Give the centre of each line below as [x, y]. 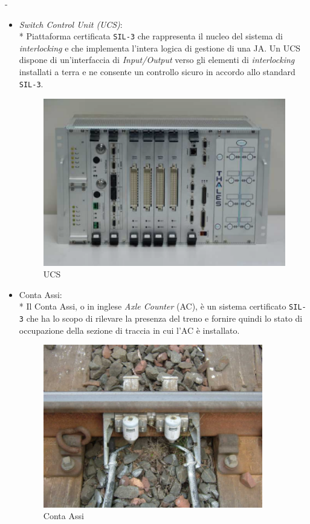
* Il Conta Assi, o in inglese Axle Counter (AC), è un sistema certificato [153, 306]
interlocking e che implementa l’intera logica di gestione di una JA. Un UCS [160, 48]
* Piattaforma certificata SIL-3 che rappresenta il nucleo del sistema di [151, 36]
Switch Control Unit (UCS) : [71, 24]
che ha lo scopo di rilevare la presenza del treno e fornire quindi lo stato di [164, 318]
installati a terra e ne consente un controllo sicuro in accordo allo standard [157, 72]
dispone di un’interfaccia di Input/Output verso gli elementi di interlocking [157, 60]
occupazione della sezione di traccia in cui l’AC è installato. [129, 330]
